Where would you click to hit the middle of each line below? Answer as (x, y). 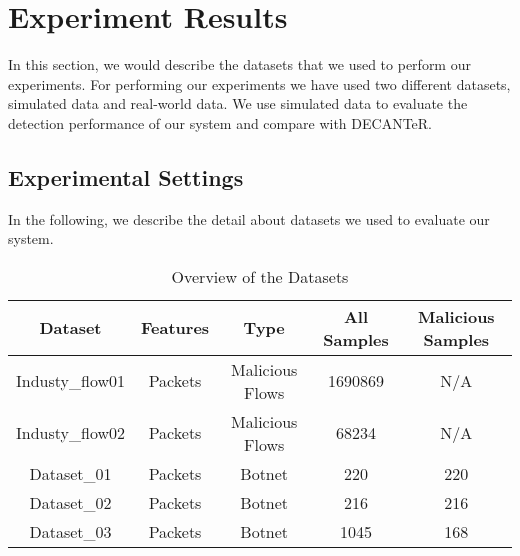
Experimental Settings (126, 176)
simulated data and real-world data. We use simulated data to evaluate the (238, 103)
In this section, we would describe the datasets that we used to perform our (239, 64)
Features (175, 328)
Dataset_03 (70, 531)
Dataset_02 (70, 502)
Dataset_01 (70, 473)
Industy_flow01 (70, 381)
